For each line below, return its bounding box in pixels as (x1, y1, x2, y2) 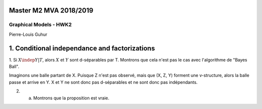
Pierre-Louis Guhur (9, 31, 48, 37)
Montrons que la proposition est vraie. (33, 95, 110, 101)
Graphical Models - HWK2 (9, 21, 72, 28)
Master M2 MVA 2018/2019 (9, 6, 94, 15)
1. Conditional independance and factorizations (9, 44, 155, 52)
